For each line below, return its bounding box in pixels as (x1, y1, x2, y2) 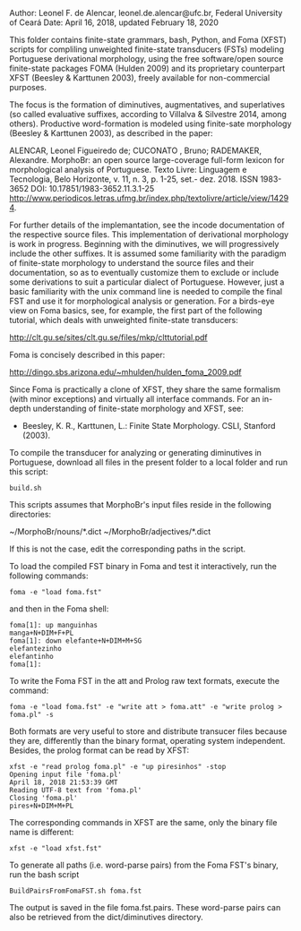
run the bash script (9, 869, 80, 880)
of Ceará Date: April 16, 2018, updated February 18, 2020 (9, 17, 219, 28)
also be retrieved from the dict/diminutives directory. (9, 912, 203, 922)
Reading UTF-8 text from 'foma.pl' (9, 786, 142, 795)
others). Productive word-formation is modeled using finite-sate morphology (9, 118, 292, 129)
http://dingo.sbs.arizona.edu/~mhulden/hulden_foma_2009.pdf (9, 367, 242, 377)
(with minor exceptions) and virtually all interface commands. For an (9, 394, 261, 404)
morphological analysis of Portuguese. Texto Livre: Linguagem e (9, 165, 247, 175)
